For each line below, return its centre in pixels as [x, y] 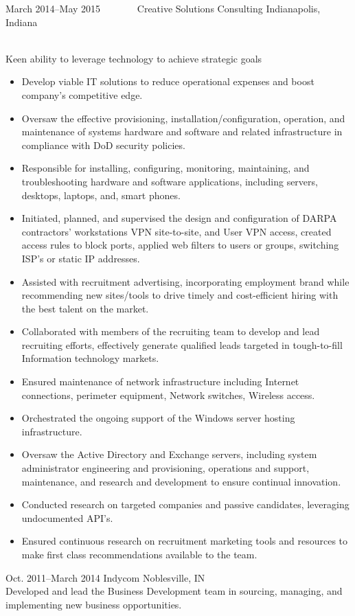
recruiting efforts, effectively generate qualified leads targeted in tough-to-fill [182, 344]
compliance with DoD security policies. [103, 145]
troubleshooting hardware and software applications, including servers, [170, 181]
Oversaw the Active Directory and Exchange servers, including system [169, 454]
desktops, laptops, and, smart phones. [101, 195]
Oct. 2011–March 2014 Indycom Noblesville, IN [105, 577]
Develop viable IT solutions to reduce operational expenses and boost [168, 81]
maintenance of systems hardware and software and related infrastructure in [182, 132]
